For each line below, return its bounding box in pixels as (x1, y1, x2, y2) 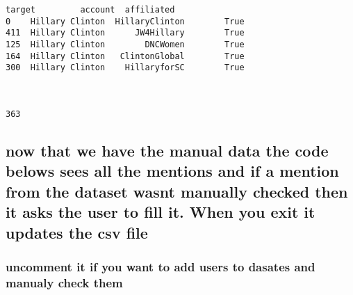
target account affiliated (6, 5, 175, 15)
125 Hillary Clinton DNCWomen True (6, 39, 245, 49)
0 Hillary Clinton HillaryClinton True (6, 16, 245, 26)
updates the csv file (6, 221, 148, 243)
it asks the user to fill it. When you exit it (6, 201, 315, 223)
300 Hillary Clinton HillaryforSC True (6, 63, 245, 73)
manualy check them (6, 273, 123, 291)
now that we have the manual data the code (6, 139, 329, 161)
